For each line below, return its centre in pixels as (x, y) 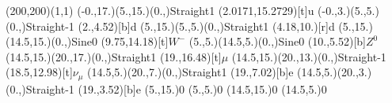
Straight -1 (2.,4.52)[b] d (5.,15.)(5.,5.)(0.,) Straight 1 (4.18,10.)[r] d (180, 26)
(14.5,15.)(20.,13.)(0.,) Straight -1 (309, 56)
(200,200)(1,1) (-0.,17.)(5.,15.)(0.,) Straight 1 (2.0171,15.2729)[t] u (160, 10)
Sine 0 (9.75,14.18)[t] (120, 41)
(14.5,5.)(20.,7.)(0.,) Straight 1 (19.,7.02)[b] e (190, 72)
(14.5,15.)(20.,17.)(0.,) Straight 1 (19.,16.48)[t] (114, 56)
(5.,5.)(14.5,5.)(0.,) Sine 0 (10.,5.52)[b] (278, 41)
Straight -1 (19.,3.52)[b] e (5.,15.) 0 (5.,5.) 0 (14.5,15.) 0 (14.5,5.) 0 (176, 88)
